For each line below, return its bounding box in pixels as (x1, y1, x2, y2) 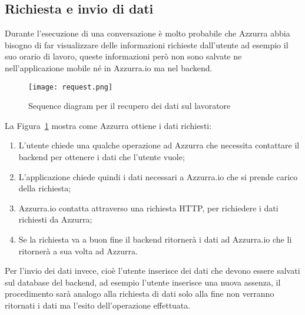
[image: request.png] (28, 82, 113, 91)
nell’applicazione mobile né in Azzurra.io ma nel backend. (5, 61, 213, 74)
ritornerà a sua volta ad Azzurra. (18, 244, 138, 257)
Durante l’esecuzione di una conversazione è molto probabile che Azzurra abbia (5, 27, 290, 39)
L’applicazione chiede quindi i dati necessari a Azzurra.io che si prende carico (18, 170, 298, 183)
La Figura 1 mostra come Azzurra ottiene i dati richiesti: (5, 119, 212, 131)
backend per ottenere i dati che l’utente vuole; (18, 151, 185, 163)
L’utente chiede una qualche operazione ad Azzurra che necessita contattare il (18, 139, 300, 151)
